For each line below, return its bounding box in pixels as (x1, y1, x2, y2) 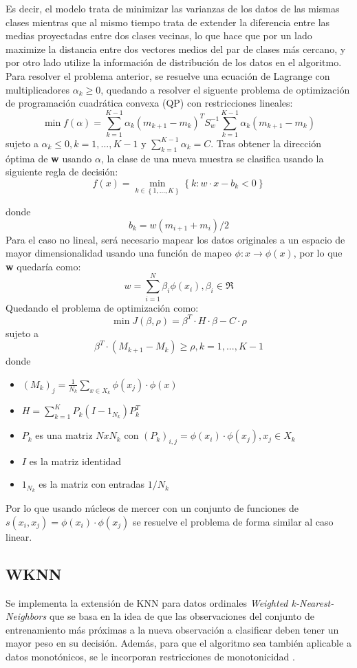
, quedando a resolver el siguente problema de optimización (100, 82, 350, 96)
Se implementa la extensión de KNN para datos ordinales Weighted (6, 595, 288, 610)
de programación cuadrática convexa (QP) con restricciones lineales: (6, 96, 293, 110)
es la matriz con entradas (39, 477, 145, 491)
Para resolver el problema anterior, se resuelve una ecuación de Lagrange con (6, 68, 330, 83)
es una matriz (35, 428, 93, 442)
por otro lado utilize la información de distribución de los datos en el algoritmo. (6, 55, 342, 69)
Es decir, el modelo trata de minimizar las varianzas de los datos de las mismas (6, 1, 340, 15)
